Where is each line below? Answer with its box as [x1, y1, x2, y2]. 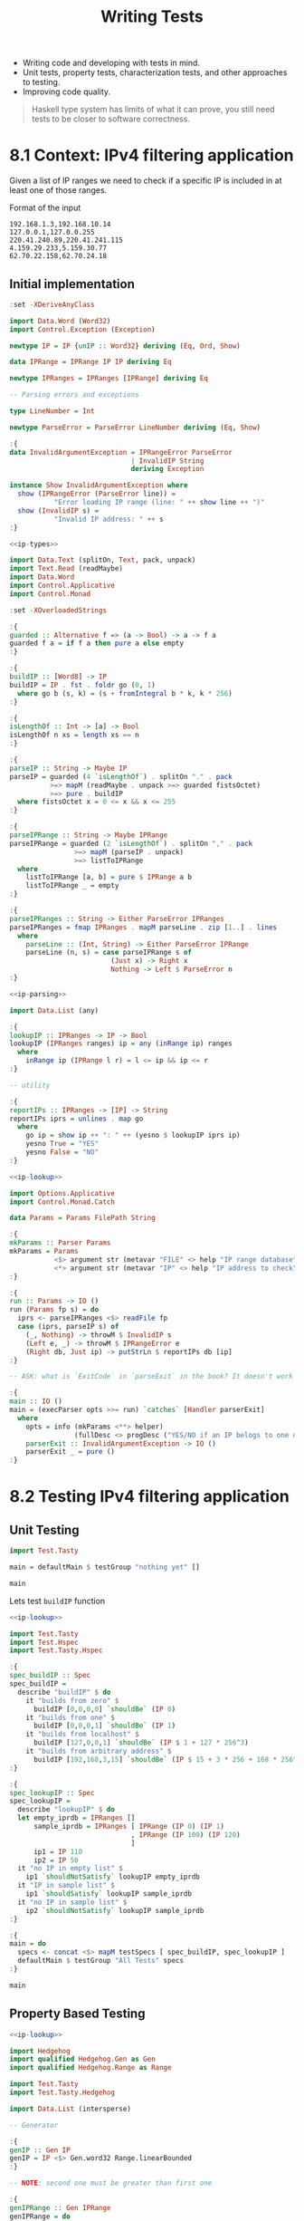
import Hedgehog [9, 2046, 71, 2055]
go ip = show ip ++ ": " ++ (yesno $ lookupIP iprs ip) [25, 1130, 242, 1140]
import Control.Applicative [9, 582, 116, 591]
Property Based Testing [9, 2006, 146, 2022]
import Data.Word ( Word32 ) [9, 316, 111, 325]
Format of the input [9, 202, 81, 214]
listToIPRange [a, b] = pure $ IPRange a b [25, 872, 193, 882]
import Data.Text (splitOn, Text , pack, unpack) [9, 555, 196, 565]
